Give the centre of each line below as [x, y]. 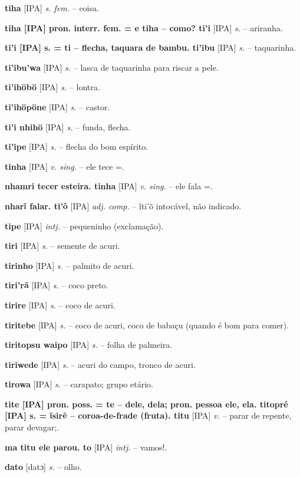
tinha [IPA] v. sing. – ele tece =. [65, 166]
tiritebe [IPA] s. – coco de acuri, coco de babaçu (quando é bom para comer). [147, 325]
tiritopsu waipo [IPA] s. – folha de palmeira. [89, 345]
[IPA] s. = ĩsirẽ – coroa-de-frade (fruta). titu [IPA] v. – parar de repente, [148, 415]
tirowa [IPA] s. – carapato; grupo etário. [79, 384]
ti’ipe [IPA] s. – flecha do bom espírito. [77, 147]
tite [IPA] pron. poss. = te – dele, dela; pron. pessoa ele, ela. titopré [146, 404]
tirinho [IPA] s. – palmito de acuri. [70, 265]
